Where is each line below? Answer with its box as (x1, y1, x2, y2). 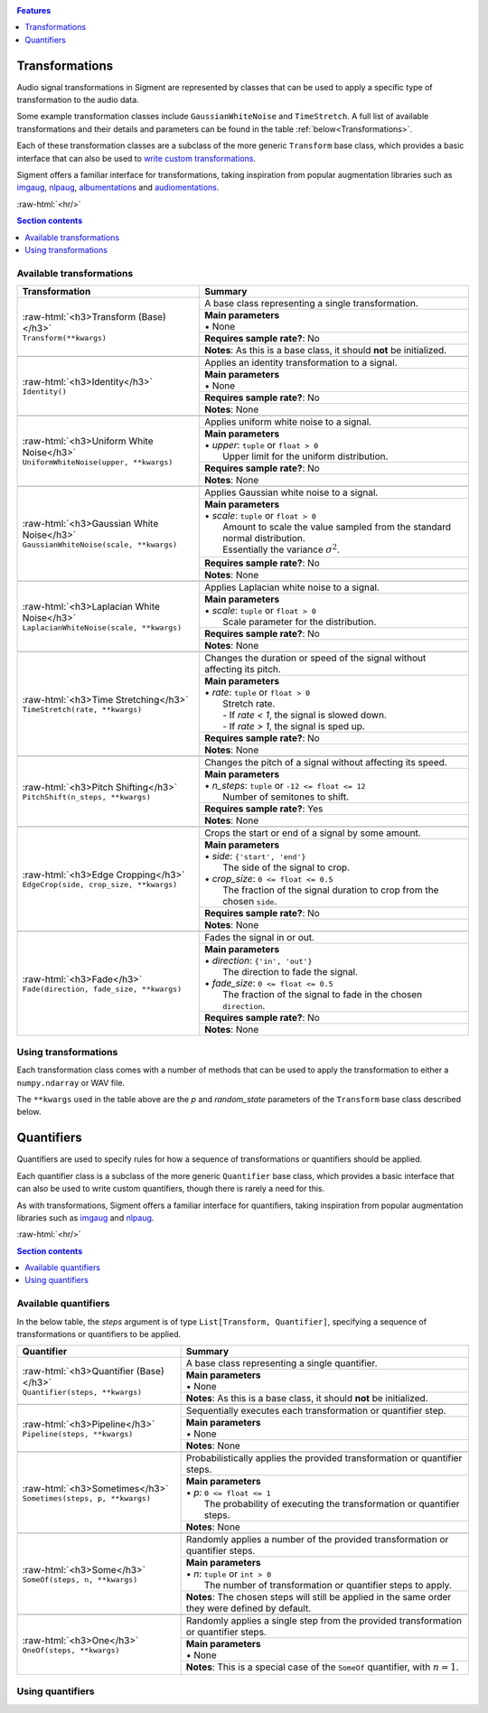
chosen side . (222, 894, 277, 907)
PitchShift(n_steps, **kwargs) (22, 791, 151, 801)
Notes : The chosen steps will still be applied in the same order (185, 1591, 452, 1604)
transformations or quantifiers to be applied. (16, 1329, 182, 1339)
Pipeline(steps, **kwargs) (22, 1428, 134, 1438)
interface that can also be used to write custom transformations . (16, 153, 257, 164)
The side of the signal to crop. (222, 861, 351, 874)
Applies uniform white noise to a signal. (204, 416, 372, 428)
